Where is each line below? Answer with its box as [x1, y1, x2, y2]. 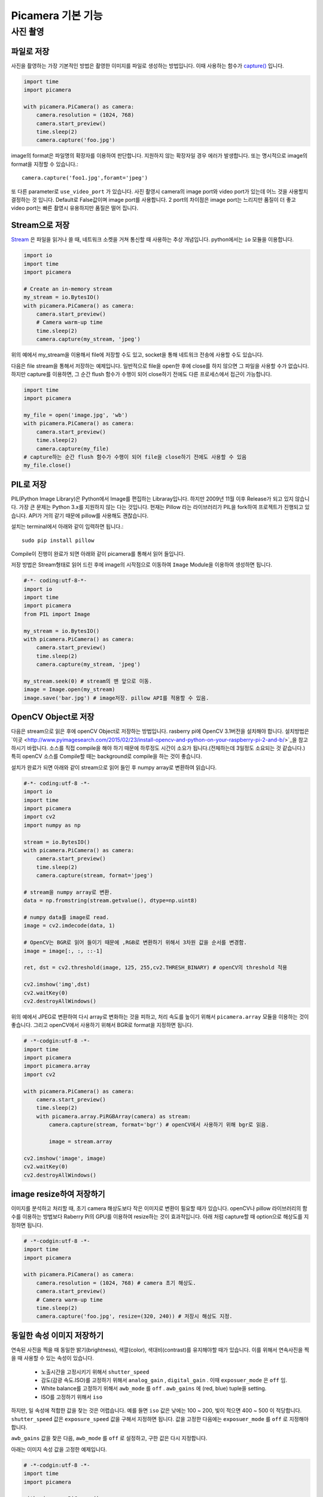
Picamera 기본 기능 [11, 9, 103, 22]
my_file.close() [23, 462, 72, 469]
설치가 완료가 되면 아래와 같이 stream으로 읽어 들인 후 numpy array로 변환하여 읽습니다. [11, 763, 217, 771]
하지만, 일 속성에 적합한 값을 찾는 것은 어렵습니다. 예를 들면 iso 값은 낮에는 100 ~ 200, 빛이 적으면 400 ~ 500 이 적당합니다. [11, 1407, 302, 1414]
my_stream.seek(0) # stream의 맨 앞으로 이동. [23, 677, 153, 684]
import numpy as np [23, 822, 81, 829]
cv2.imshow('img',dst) [23, 981, 90, 988]
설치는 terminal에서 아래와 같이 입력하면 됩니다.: [11, 523, 124, 530]
